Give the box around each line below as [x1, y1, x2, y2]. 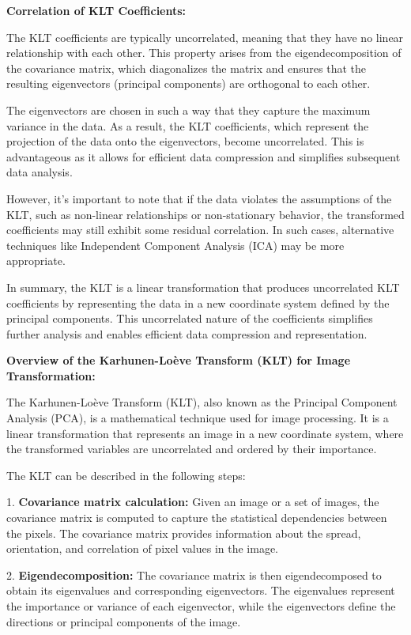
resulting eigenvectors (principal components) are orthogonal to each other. [6, 75, 371, 92]
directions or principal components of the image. [6, 613, 241, 629]
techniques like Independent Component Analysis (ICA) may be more [6, 236, 345, 253]
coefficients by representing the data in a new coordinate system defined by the [6, 294, 390, 311]
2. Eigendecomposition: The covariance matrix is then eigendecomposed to [6, 566, 382, 583]
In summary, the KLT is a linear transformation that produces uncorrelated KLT [6, 278, 400, 295]
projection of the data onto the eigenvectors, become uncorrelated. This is [6, 133, 364, 149]
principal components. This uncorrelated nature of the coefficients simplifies [6, 310, 373, 327]
